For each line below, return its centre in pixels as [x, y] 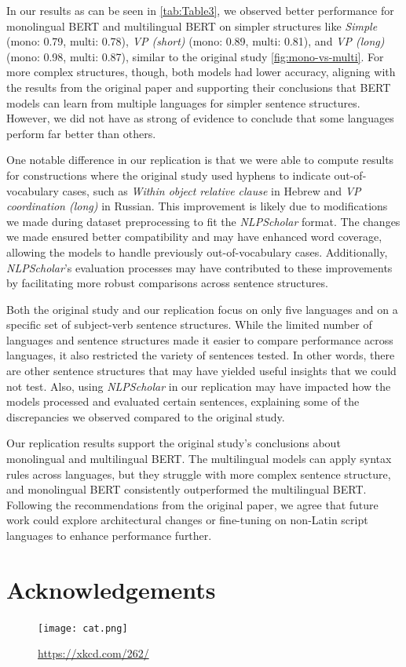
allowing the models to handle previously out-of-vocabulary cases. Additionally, [197, 251]
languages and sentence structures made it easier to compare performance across [200, 339]
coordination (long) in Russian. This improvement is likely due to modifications [197, 206]
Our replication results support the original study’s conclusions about [174, 443]
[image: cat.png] [83, 628]
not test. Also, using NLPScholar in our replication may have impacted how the [199, 386]
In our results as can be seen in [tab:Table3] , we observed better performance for [200, 10]
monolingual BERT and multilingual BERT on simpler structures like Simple [192, 26]
